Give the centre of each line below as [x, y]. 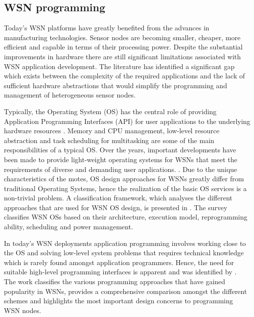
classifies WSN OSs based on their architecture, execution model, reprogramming [126, 217]
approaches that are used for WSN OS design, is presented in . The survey [116, 207]
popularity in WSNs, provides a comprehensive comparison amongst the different [126, 291]
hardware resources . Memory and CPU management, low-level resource [112, 131]
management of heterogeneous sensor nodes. [70, 95]
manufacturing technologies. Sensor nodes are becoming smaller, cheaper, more [122, 37]
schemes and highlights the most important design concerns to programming [119, 301]
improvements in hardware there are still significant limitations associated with [123, 56]
